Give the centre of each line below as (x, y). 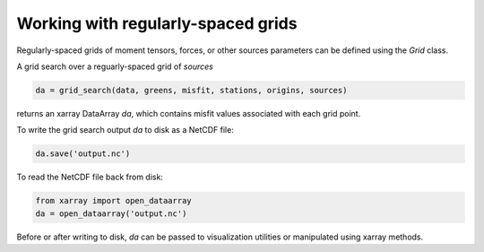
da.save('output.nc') (83, 154)
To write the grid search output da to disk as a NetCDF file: (125, 130)
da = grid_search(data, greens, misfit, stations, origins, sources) (191, 90)
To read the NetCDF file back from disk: (90, 177)
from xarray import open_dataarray (113, 201)
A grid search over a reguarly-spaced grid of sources (115, 66)
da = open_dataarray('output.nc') (111, 213)
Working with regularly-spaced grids (157, 23)
